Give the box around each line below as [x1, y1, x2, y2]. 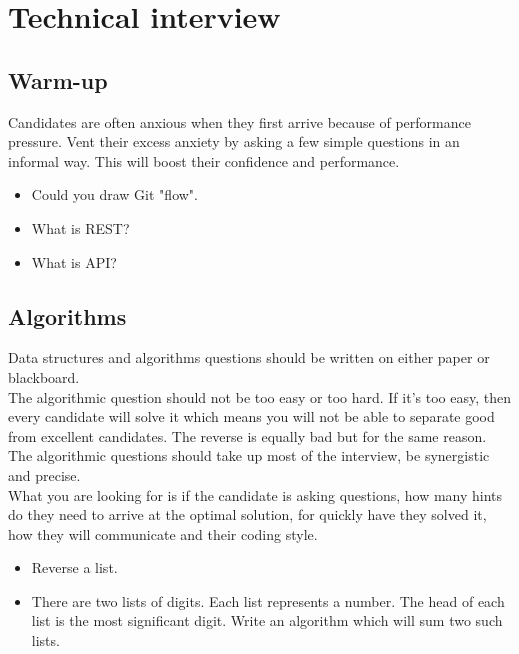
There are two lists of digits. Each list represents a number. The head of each [31, 590, 505, 611]
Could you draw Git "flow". [31, 184, 198, 205]
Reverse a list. [31, 557, 118, 578]
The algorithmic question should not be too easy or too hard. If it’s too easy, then [8, 386, 511, 407]
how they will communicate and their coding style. [8, 523, 318, 544]
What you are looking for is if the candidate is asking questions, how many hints [8, 484, 503, 505]
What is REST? [31, 217, 130, 238]
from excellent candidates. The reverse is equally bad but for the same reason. [8, 425, 487, 446]
